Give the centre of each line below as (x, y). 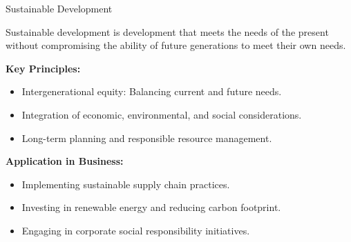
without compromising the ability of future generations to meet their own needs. (176, 45)
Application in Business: (65, 161)
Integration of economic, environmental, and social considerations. (162, 114)
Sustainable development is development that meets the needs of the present (167, 31)
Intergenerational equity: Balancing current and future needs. (152, 91)
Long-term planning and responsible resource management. (147, 138)
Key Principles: (43, 68)
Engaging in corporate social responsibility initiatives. (136, 230)
